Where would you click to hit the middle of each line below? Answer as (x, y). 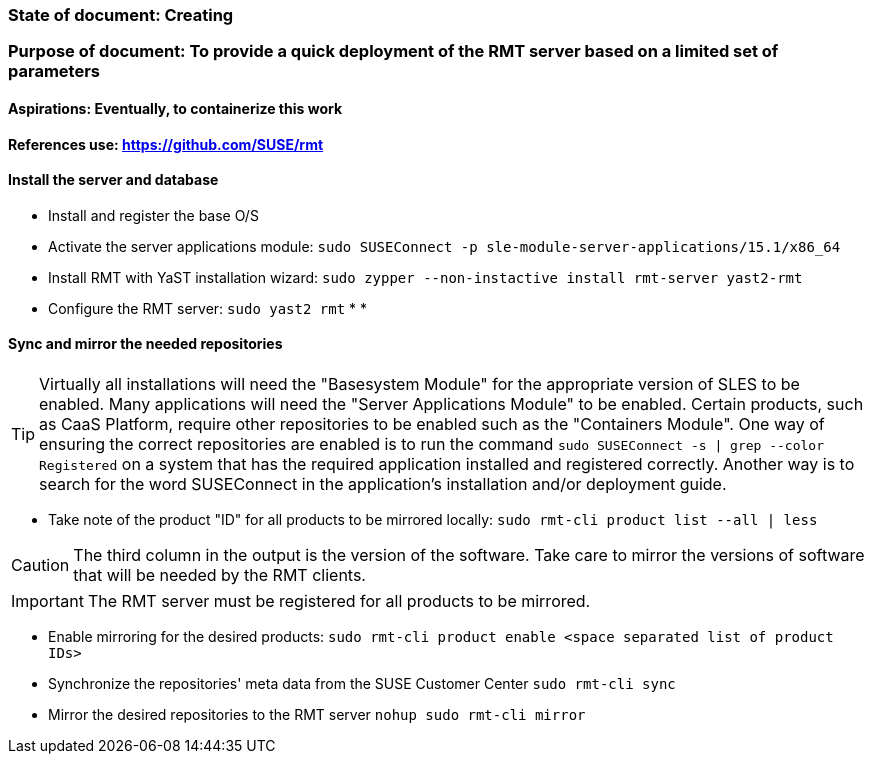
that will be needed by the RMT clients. (219, 575)
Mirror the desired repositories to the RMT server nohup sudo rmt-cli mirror (317, 715)
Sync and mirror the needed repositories (145, 344)
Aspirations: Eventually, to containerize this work (175, 108)
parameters (54, 71)
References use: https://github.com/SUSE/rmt (166, 144)
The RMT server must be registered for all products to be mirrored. (339, 601)
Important (47, 601)
